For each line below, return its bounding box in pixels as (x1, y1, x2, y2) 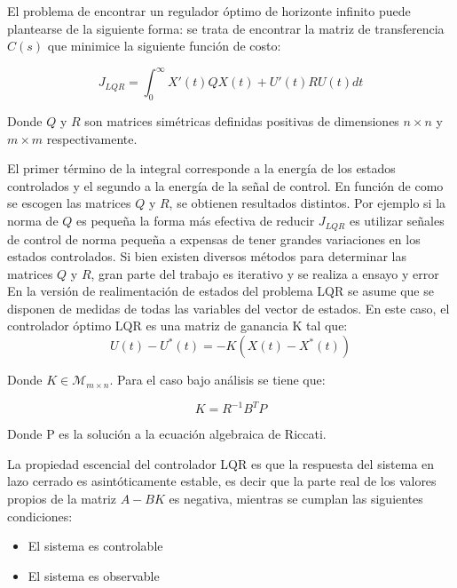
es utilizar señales (349, 211, 445, 230)
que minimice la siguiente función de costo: (47, 36, 281, 55)
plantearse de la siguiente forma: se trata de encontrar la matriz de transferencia (7, 19, 445, 37)
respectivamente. (46, 129, 138, 147)
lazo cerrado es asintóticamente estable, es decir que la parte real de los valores (7, 472, 437, 490)
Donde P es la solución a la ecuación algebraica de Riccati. (7, 425, 327, 443)
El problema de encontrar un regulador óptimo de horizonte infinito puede (7, 2, 411, 20)
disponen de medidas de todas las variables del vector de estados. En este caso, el (7, 298, 450, 317)
